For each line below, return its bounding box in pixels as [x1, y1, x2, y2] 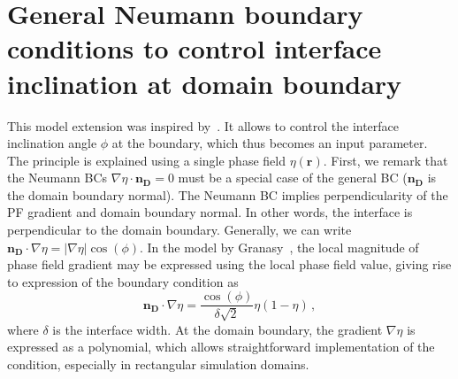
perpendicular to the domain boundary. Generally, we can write [7, 220, 352, 239]
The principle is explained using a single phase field [7, 151, 286, 169]
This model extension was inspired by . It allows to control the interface [7, 116, 400, 135]
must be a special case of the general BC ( [178, 168, 408, 187]
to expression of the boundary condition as [7, 272, 239, 290]
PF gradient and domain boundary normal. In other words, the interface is [7, 203, 413, 221]
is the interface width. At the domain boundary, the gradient [52, 320, 383, 338]
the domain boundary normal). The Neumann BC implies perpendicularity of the [7, 185, 448, 204]
